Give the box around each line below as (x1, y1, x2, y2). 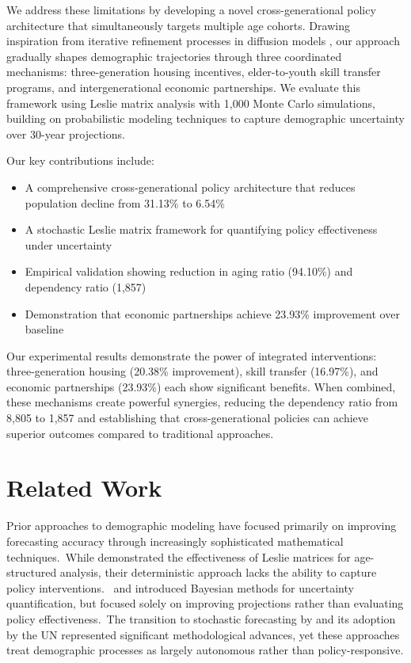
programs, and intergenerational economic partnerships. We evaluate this (6, 78, 361, 95)
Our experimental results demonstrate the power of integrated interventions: (6, 347, 377, 364)
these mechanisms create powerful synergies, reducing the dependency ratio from (6, 394, 398, 410)
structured (6, 564, 57, 581)
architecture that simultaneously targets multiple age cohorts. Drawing (6, 17, 350, 33)
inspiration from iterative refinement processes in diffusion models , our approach (6, 32, 400, 49)
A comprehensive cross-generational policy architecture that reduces (25, 178, 356, 195)
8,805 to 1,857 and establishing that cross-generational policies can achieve (6, 410, 369, 426)
